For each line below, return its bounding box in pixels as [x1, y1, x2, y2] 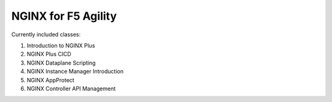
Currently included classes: [11, 31, 81, 38]
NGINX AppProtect [26, 76, 75, 84]
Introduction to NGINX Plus [26, 42, 95, 49]
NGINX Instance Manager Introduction [26, 68, 124, 75]
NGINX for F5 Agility [11, 9, 117, 23]
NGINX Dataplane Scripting [26, 59, 96, 66]
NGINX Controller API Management [26, 85, 116, 92]
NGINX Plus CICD [26, 50, 72, 58]
